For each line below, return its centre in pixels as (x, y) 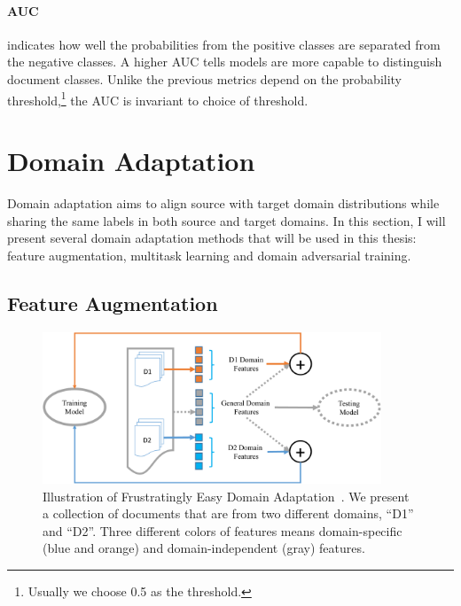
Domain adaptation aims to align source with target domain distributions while (223, 202)
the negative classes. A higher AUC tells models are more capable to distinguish (225, 62)
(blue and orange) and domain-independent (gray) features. (204, 548)
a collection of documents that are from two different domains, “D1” (228, 513)
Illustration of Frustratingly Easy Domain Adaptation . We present (226, 496)
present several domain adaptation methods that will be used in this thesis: (212, 238)
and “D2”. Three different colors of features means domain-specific (223, 530)
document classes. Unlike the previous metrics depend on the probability (205, 78)
